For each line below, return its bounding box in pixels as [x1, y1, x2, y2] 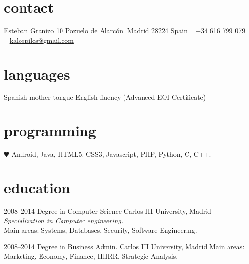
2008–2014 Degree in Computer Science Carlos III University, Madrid [4, 205, 211, 216]
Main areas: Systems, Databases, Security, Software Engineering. [4, 225, 197, 235]
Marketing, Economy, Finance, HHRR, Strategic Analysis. [4, 251, 178, 261]
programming [4, 121, 96, 141]
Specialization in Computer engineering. [4, 215, 124, 225]
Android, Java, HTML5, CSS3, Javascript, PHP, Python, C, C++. [11, 149, 211, 159]
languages [4, 63, 70, 83]
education [4, 177, 70, 197]
